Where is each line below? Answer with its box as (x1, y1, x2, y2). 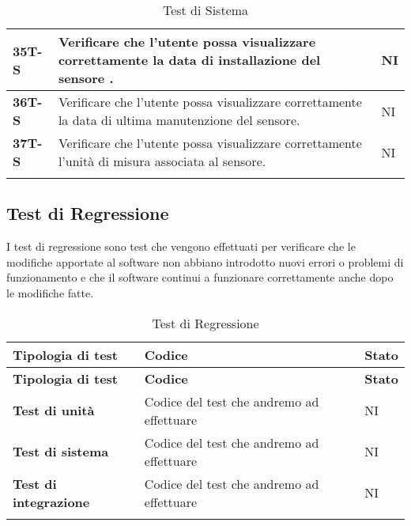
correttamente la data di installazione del (58, 51, 321, 69)
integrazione (13, 492, 90, 511)
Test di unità (13, 401, 95, 420)
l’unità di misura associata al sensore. (58, 152, 266, 170)
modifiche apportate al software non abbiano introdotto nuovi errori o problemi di (6, 253, 404, 270)
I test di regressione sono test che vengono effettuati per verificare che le (6, 238, 356, 255)
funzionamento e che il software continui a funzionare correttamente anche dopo (6, 269, 394, 286)
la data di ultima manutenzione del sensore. (58, 111, 300, 129)
